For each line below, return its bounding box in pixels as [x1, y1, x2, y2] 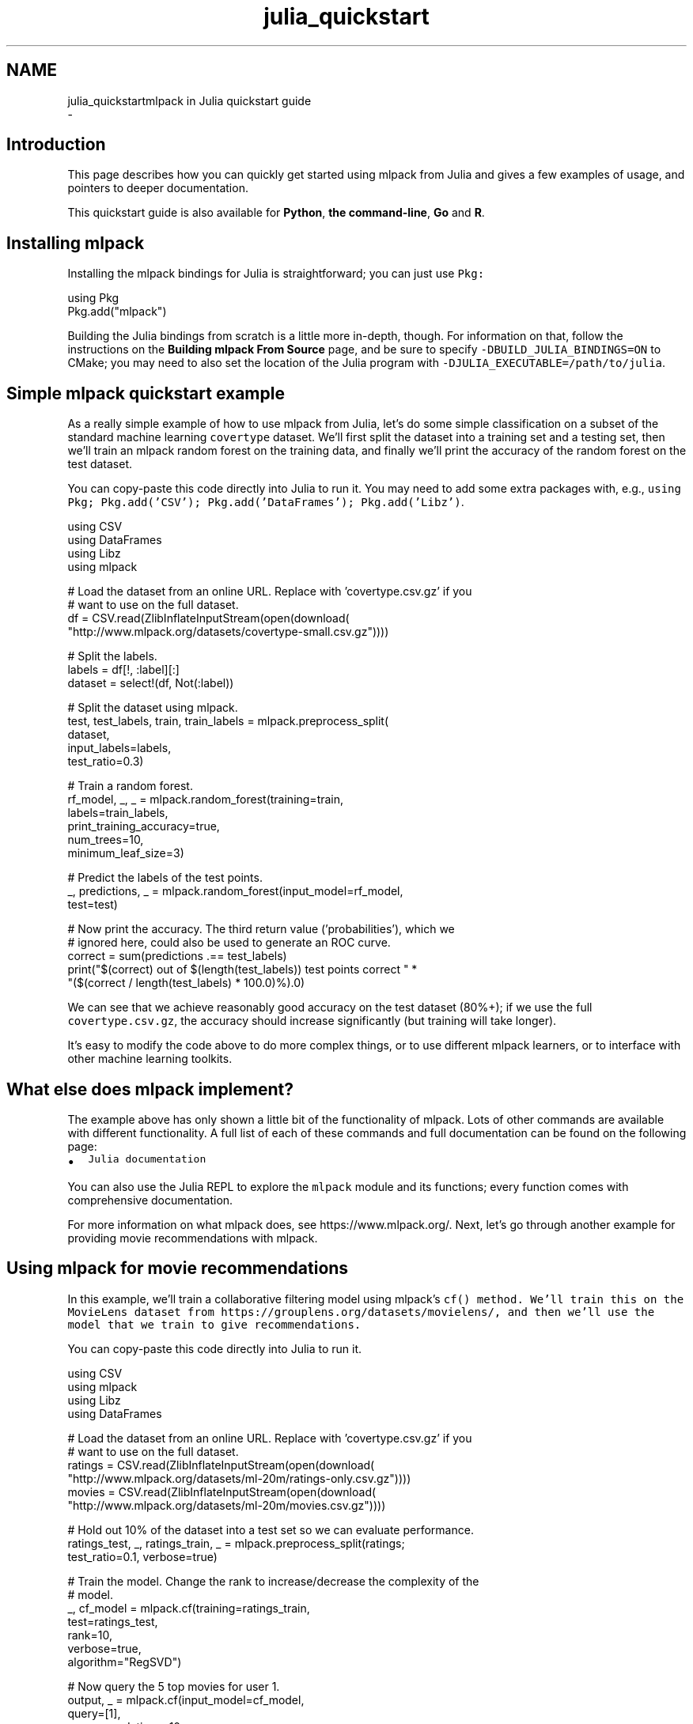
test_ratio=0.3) [67, 754, 144, 769]
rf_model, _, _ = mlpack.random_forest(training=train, [67, 792, 344, 807]
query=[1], [67, 1706, 121, 1720]
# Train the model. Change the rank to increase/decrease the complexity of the [67, 1574, 479, 1588]
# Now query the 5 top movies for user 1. [67, 1679, 280, 1693]
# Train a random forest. [67, 779, 193, 793]
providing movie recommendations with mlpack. [67, 1231, 318, 1245]
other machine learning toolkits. [67, 1052, 233, 1066]
